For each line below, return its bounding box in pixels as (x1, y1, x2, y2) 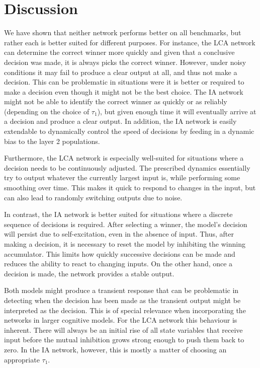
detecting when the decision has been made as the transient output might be (4, 295, 241, 305)
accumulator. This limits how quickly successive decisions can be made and (4, 248, 235, 259)
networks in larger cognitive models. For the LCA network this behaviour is (4, 315, 237, 325)
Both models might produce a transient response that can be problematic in (4, 285, 239, 296)
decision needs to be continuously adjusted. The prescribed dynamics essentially (4, 162, 250, 173)
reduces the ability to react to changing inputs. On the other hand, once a (4, 258, 233, 269)
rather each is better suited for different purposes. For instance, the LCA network (4, 37, 255, 47)
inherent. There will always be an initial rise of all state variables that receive (4, 324, 243, 335)
